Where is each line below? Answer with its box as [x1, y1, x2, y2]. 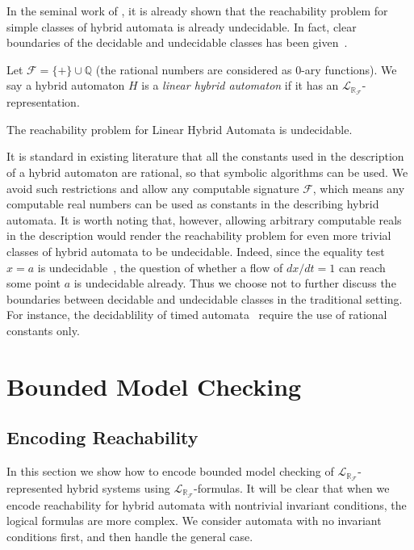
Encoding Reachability [6, 425, 199, 450]
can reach [338, 258, 386, 275]
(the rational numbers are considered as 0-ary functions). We [95, 61, 397, 78]
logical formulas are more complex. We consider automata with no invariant [6, 512, 382, 529]
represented [6, 479, 63, 496]
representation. [6, 94, 80, 111]
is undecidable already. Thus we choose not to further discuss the [73, 275, 396, 292]
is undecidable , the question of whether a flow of [37, 258, 283, 275]
